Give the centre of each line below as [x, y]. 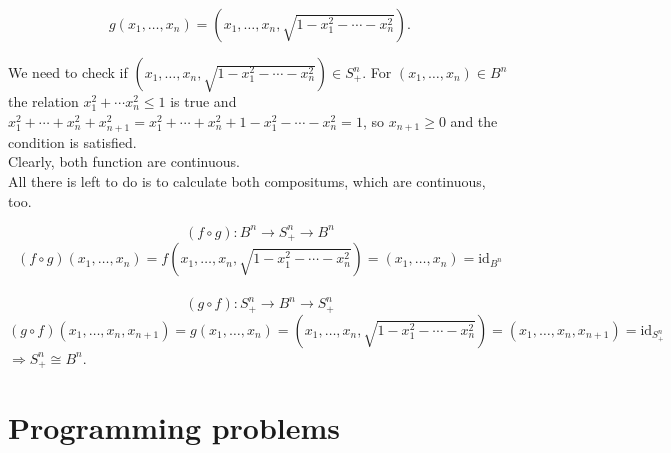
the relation [43, 101]
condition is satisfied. [72, 141]
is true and [203, 101]
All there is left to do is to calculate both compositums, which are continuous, [247, 180]
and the [474, 120]
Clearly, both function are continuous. [124, 161]
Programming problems [174, 427]
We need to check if [68, 72]
